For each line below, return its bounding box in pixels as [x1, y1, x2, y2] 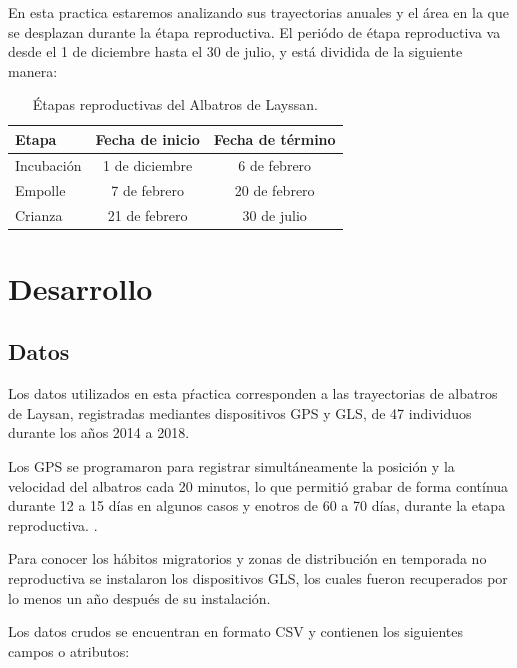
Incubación [15, 154, 82, 175]
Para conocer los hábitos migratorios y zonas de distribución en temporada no [8, 548, 487, 569]
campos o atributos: [8, 640, 130, 661]
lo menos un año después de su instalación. [8, 587, 271, 608]
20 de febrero [234, 179, 315, 200]
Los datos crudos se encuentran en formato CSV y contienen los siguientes [8, 621, 464, 642]
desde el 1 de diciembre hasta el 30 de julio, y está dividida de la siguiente [8, 41, 463, 62]
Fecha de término [213, 128, 336, 149]
